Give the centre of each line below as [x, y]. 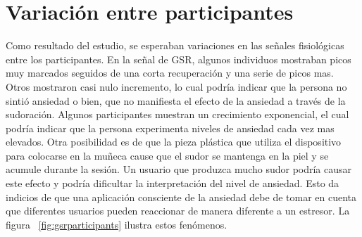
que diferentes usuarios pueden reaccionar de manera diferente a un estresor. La [178, 211]
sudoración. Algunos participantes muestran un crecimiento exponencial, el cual [177, 114]
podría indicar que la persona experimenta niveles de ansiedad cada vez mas [170, 128]
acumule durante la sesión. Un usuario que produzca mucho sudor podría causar [179, 169]
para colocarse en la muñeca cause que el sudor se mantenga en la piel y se [167, 155]
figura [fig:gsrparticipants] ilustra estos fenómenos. [117, 224]
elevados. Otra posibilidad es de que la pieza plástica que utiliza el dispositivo [174, 142]
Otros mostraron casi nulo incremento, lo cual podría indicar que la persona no [176, 86]
